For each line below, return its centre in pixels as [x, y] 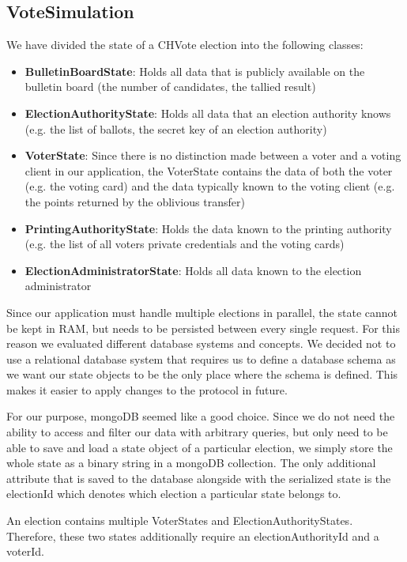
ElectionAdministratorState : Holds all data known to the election [193, 270]
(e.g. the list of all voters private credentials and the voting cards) [185, 244]
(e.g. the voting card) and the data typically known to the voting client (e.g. [210, 186]
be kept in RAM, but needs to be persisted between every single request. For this [203, 328]
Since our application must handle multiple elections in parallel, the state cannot [202, 312]
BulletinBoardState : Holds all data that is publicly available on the [195, 71]
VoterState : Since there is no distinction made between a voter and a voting [213, 155]
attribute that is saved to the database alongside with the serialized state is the [199, 478]
